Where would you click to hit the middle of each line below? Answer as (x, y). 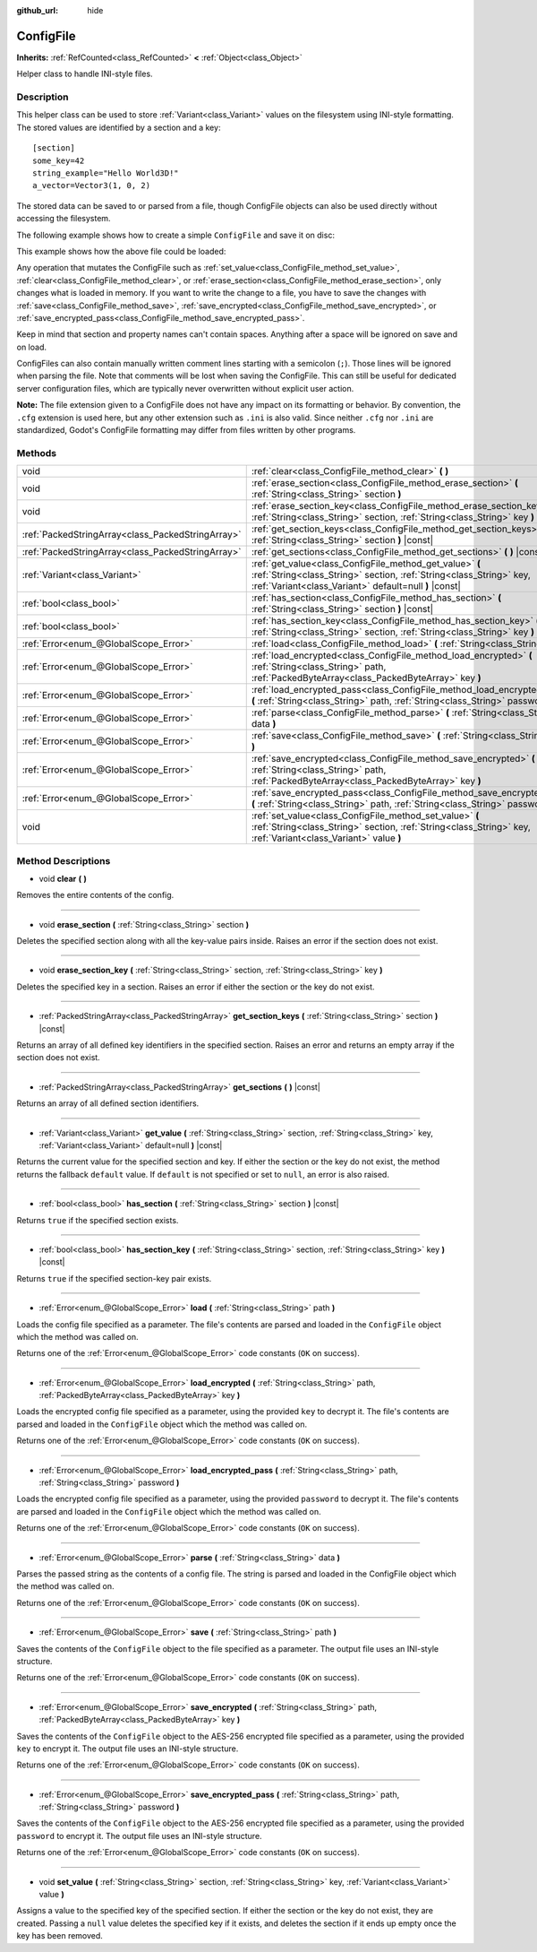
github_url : (37, 10)
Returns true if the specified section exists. (98, 1220)
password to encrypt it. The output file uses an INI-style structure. (140, 1835)
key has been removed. (60, 1936)
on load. (31, 347)
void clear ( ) (63, 878)
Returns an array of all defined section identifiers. (108, 1103)
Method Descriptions (64, 860)
